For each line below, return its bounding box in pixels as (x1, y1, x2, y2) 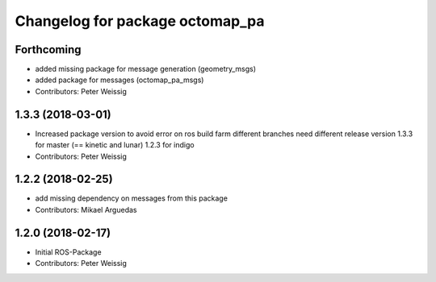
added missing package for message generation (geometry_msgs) (35, 64, 257, 74)
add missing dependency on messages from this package (35, 193, 228, 203)
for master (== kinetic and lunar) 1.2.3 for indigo (35, 140, 195, 150)
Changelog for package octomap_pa (15, 12, 265, 30)
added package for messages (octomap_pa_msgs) (35, 75, 204, 85)
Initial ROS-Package (35, 247, 102, 257)
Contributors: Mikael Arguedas (35, 205, 137, 214)
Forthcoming (15, 43, 82, 56)
